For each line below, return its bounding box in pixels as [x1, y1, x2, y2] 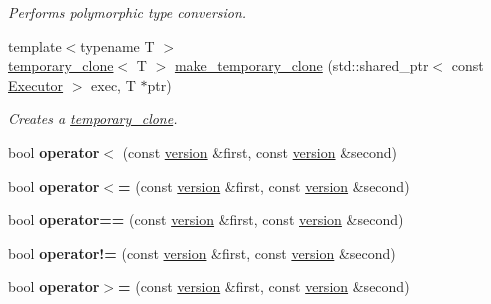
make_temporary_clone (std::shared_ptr [174, 55, 429, 76]
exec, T [91, 74, 136, 95]
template [8, 35, 62, 56]
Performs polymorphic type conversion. [8, 2, 247, 22]
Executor [8, 74, 64, 95]
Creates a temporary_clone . [8, 108, 178, 129]
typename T [80, 35, 155, 56]
